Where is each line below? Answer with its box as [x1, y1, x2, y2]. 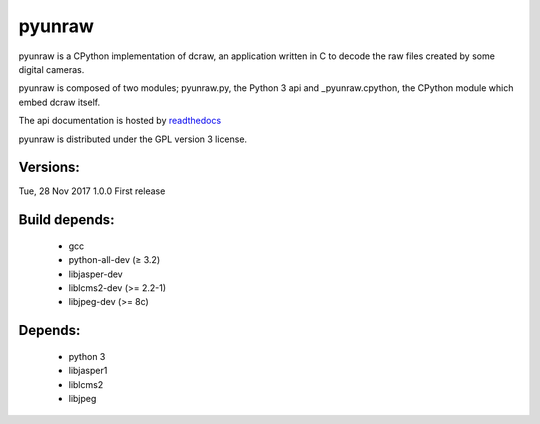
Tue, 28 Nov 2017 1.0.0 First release [18, 185, 166, 197]
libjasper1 [68, 365, 108, 377]
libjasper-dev [68, 268, 124, 280]
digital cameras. [18, 63, 85, 75]
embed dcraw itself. [18, 96, 100, 108]
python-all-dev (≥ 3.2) [68, 254, 161, 266]
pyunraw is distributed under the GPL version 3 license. [18, 133, 248, 145]
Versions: [18, 159, 80, 176]
